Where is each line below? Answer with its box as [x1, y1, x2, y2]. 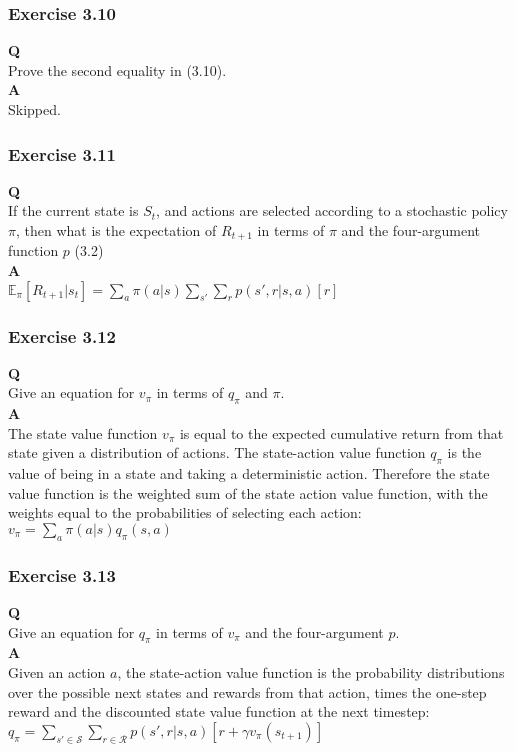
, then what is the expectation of [15, 220, 217, 240]
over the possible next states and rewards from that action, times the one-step [8, 681, 487, 702]
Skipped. [8, 99, 61, 119]
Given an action [8, 662, 106, 683]
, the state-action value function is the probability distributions [117, 662, 505, 683]
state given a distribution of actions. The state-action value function [8, 442, 426, 463]
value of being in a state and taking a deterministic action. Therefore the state [8, 463, 490, 484]
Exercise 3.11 [8, 141, 117, 166]
